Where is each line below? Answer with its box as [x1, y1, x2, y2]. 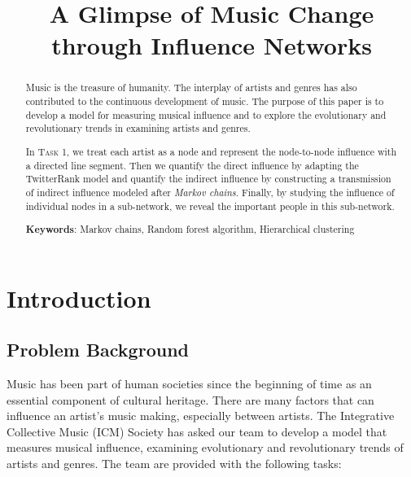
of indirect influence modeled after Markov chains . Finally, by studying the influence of [25, 185, 395, 199]
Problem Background [7, 337, 189, 362]
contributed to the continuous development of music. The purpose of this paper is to [25, 94, 384, 108]
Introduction [7, 281, 151, 314]
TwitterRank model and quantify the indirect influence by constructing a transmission [25, 172, 391, 186]
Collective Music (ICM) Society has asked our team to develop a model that [7, 422, 387, 440]
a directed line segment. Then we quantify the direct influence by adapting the [25, 158, 359, 172]
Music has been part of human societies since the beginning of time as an [7, 375, 372, 392]
